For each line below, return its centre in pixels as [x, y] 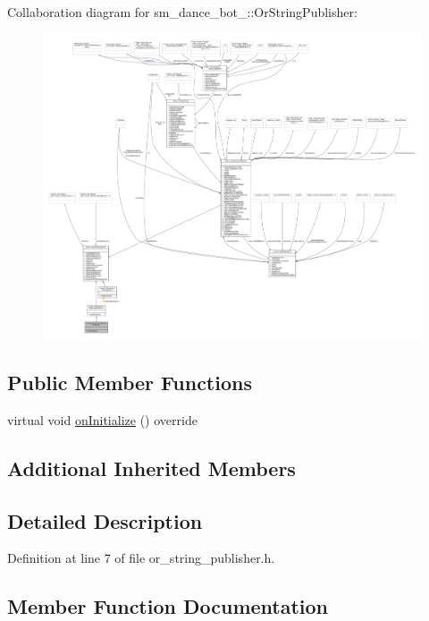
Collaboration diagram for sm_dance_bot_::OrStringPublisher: [182, 12]
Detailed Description [105, 520]
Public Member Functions [130, 383]
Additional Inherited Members [151, 468]
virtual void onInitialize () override [102, 419]
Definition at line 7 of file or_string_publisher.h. [141, 558]
